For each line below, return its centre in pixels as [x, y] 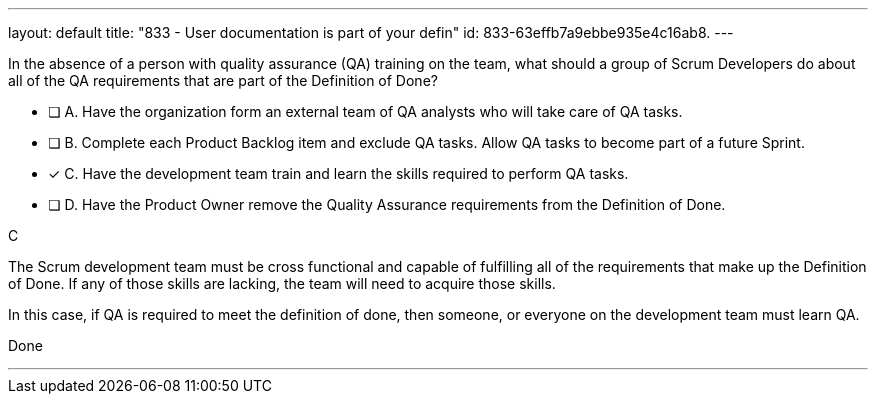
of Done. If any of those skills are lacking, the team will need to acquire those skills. [282, 283]
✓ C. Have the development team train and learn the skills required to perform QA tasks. [338, 173]
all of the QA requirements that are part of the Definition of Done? [223, 80]
